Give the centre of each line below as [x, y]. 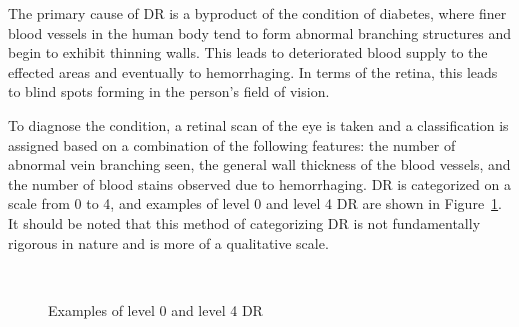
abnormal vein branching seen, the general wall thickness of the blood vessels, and [259, 164]
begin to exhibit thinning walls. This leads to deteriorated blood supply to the [248, 52]
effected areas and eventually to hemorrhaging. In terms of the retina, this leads [253, 71]
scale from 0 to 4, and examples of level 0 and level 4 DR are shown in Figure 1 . [255, 203]
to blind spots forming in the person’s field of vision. [169, 91]
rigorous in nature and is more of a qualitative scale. [168, 242]
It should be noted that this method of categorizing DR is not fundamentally [244, 222]
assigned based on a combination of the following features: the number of [232, 144]
